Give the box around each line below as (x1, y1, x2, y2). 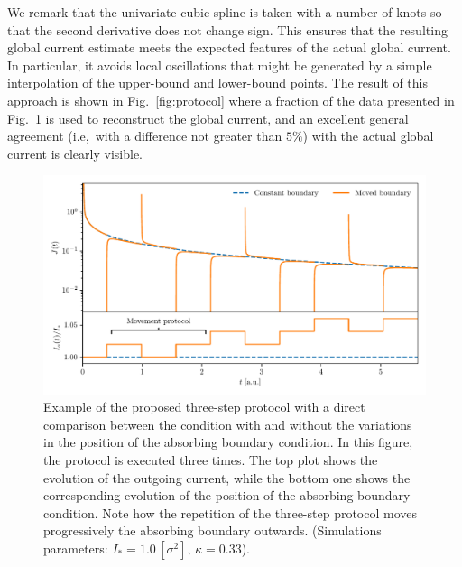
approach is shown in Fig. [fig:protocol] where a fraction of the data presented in (7, 90, 455, 109)
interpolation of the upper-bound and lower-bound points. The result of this (7, 73, 428, 92)
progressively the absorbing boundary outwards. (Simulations (43, 521, 382, 540)
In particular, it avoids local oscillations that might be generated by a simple (7, 55, 432, 74)
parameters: (43, 538, 108, 557)
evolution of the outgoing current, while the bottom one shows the (43, 468, 411, 487)
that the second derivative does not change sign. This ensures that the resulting (7, 20, 448, 39)
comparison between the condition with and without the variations (43, 414, 412, 433)
